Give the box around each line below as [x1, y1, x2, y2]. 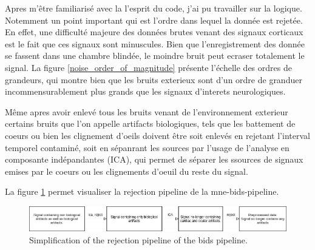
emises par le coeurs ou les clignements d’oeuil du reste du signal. [5, 164, 248, 177]
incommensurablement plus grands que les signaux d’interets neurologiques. [5, 85, 286, 98]
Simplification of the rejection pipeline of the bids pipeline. [29, 233, 248, 246]
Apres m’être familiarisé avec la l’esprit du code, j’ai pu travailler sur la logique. [5, 2, 302, 14]
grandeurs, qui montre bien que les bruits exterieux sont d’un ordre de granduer [5, 73, 302, 86]
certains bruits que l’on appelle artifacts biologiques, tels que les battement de [5, 117, 296, 130]
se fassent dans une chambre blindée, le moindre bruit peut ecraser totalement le [5, 49, 305, 62]
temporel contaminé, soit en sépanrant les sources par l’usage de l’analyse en [5, 141, 290, 154]
